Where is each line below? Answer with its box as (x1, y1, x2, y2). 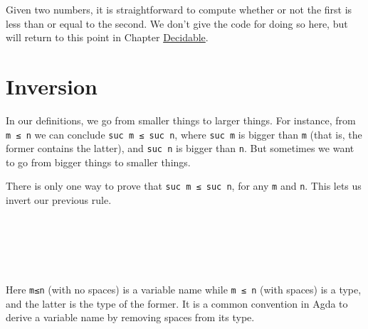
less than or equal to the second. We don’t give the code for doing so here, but (6, 16, 348, 31)
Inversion (6, 71, 98, 100)
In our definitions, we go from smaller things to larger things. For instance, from (6, 112, 356, 127)
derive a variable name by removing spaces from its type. (6, 310, 255, 325)
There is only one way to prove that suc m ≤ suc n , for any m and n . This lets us (6, 178, 362, 193)
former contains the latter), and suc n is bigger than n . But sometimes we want (6, 141, 354, 156)
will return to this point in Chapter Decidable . (6, 30, 209, 45)
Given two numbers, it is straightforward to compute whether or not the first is (6, 2, 352, 16)
